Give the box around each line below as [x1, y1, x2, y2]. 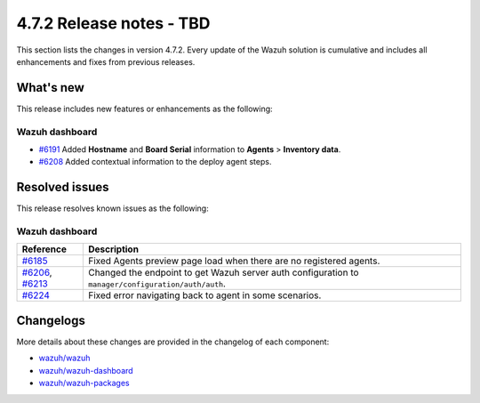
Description [87, 243, 140, 255]
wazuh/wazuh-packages [38, 378, 130, 389]
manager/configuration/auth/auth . [87, 278, 227, 290]
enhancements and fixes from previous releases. [16, 56, 196, 67]
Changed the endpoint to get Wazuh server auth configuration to [87, 267, 359, 279]
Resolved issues [16, 180, 110, 195]
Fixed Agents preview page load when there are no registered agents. [87, 254, 380, 267]
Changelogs [16, 312, 86, 328]
